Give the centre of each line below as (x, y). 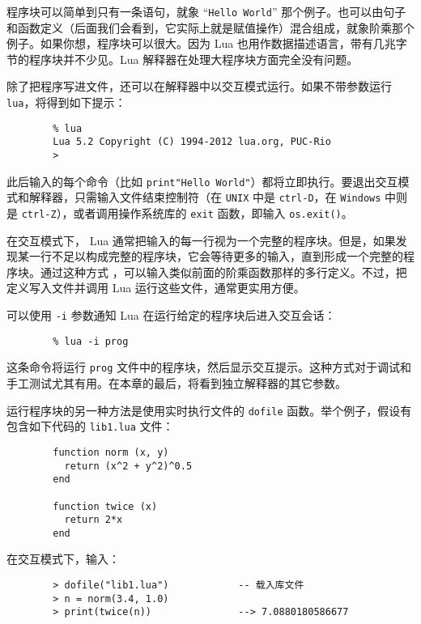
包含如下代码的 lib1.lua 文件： (90, 426)
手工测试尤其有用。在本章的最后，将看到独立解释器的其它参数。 (176, 382)
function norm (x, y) (111, 452)
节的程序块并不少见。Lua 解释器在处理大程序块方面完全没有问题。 (183, 59)
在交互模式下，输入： (63, 559)
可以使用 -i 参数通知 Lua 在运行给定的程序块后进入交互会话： (171, 315)
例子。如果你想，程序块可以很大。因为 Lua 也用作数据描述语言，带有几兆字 (207, 43)
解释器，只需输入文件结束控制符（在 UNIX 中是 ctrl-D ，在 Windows (205, 197)
